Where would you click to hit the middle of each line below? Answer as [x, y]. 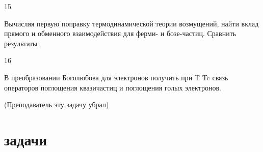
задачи [26, 139]
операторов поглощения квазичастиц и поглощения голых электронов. [113, 87]
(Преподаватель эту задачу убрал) [57, 104]
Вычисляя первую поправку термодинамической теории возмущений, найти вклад [131, 23]
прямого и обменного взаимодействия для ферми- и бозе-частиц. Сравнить [120, 33]
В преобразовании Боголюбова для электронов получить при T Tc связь [116, 77]
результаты [21, 43]
